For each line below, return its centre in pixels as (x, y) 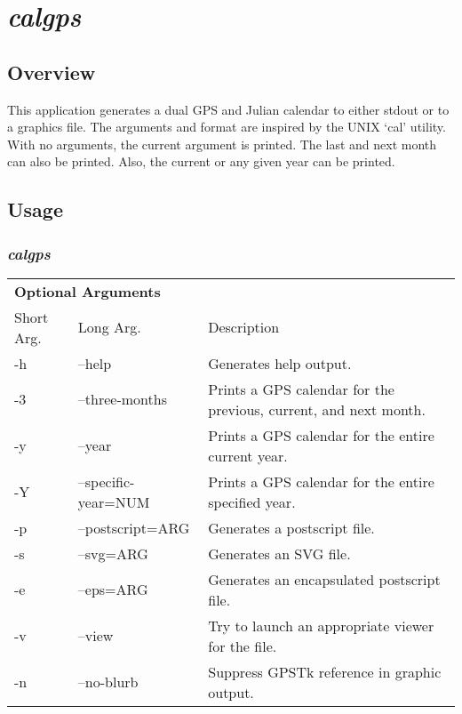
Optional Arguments (88, 291)
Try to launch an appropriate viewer (321, 625)
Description (244, 327)
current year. (248, 455)
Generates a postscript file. (291, 527)
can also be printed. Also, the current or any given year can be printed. (201, 161)
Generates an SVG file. (279, 553)
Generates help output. (280, 363)
